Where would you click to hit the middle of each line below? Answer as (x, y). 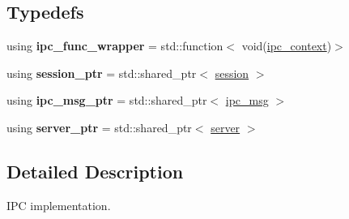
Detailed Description (95, 171)
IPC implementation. (59, 205)
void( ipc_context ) (287, 46)
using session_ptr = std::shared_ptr (102, 73)
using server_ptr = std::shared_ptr (99, 127)
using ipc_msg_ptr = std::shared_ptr (107, 100)
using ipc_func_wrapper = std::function (115, 46)
